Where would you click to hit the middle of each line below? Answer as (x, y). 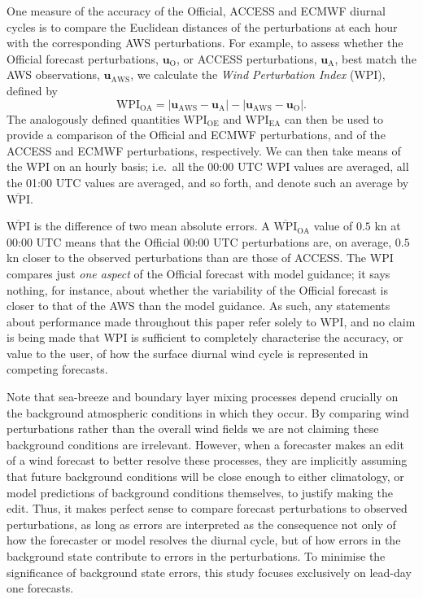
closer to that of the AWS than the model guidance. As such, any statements (198, 306)
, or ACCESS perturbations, (246, 58)
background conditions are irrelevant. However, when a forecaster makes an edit (205, 444)
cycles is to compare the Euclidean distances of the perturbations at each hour (202, 26)
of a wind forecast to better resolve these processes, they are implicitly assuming (207, 460)
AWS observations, (53, 74)
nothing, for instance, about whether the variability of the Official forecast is (198, 289)
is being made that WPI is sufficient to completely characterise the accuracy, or (205, 337)
